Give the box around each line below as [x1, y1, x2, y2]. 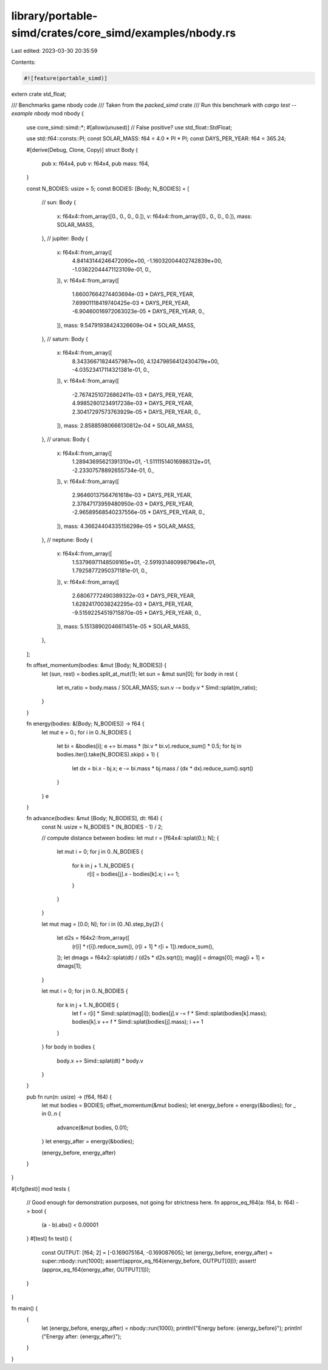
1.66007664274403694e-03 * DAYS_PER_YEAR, [72, 290, 194, 298]
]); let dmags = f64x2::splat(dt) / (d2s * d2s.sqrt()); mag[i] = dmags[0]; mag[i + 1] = [56, 954, 265, 961]
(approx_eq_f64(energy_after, [41, 1266, 115, 1273]
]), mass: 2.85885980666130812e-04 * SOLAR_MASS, [56, 422, 194, 430]
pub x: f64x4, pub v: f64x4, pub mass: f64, [41, 160, 150, 167]
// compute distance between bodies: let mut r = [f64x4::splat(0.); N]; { [41, 834, 219, 841]
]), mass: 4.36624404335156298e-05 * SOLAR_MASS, [56, 522, 196, 530]
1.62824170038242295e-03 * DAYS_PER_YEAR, [72, 600, 194, 608]
